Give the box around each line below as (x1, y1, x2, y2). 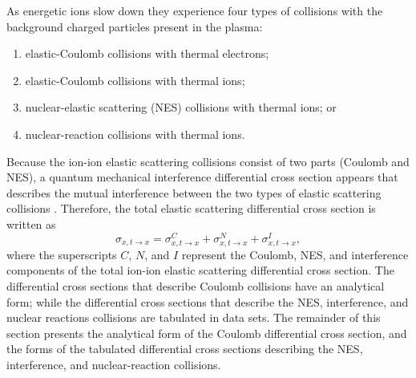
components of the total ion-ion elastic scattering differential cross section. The (6, 262, 394, 278)
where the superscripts (6, 246, 117, 262)
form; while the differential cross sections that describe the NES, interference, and (6, 293, 409, 310)
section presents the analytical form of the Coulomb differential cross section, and (6, 324, 407, 341)
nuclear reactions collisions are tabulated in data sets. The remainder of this (6, 309, 381, 326)
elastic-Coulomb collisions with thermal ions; (25, 71, 245, 88)
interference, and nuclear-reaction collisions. (6, 356, 221, 372)
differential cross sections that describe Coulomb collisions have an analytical (6, 277, 385, 294)
